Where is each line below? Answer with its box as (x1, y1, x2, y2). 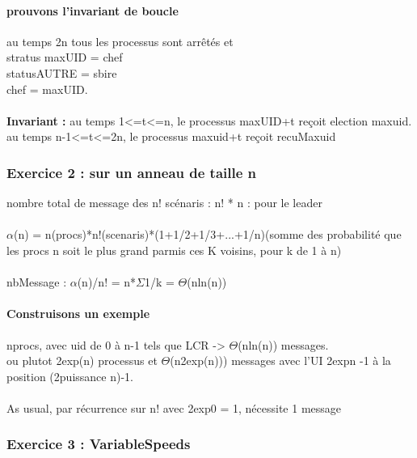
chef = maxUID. (6, 80, 88, 97)
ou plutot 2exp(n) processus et (6, 352, 158, 369)
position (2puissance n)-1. (6, 367, 133, 384)
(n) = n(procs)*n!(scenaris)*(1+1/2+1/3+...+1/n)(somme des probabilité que (13, 226, 402, 243)
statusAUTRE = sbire (6, 64, 117, 81)
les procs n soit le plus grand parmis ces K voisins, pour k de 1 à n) (6, 241, 342, 258)
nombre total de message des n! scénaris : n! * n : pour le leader (6, 194, 322, 211)
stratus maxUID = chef (6, 49, 123, 66)
